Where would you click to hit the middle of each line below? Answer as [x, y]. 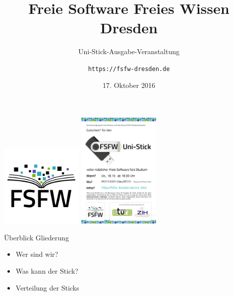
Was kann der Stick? [47, 271]
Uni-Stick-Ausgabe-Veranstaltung [129, 51]
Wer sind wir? [37, 254]
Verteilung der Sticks [47, 287]
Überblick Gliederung [36, 237]
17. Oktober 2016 [129, 85]
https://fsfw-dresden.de [129, 69]
